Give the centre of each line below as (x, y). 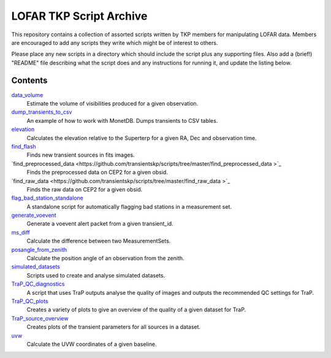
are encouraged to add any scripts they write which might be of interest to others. (115, 42)
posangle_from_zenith (39, 249)
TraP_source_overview (40, 318)
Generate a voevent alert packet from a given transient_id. (100, 224)
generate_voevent (34, 216)
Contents (29, 80)
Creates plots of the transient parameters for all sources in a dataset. (114, 327)
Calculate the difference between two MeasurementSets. (99, 241)
